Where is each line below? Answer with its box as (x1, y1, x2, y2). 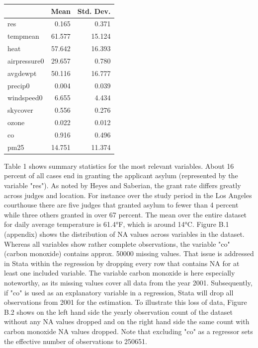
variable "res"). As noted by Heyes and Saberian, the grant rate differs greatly (4, 180, 241, 191)
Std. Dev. (77, 5, 111, 16)
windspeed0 (7, 92, 43, 103)
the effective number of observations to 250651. (4, 336, 147, 346)
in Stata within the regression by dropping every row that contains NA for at (4, 258, 240, 268)
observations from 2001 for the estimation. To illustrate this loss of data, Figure (4, 297, 247, 307)
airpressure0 (7, 55, 44, 66)
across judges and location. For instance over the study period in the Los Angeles (4, 190, 252, 200)
